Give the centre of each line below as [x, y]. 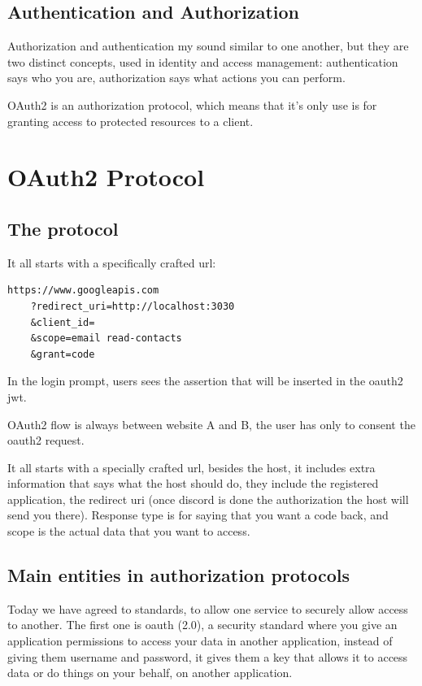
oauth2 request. [46, 440]
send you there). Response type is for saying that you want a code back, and [198, 515]
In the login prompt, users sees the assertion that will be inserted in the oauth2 [205, 381]
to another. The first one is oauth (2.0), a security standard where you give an [202, 625]
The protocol [63, 228]
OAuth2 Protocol [106, 177]
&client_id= [63, 322]
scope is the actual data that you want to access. [129, 531]
